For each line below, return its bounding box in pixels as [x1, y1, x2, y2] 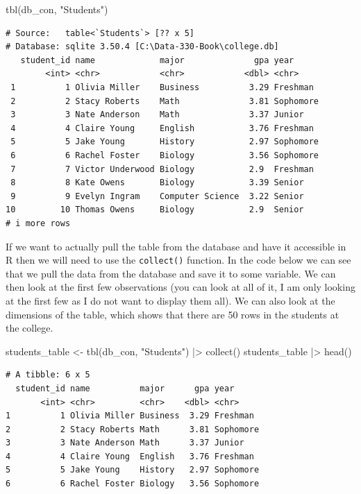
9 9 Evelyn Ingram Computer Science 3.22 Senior [10, 191, 304, 201]
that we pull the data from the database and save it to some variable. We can [6, 266, 336, 280]
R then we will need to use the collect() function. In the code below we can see [6, 253, 351, 267]
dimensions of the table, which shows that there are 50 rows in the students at [6, 307, 339, 321]
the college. [6, 321, 53, 335]
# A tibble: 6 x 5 [6, 370, 90, 380]
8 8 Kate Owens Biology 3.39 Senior [10, 178, 304, 188]
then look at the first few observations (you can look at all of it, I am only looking [6, 280, 355, 294]
